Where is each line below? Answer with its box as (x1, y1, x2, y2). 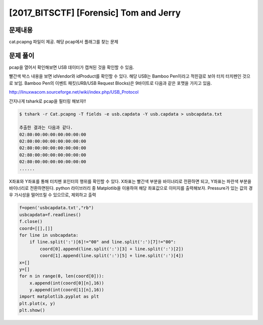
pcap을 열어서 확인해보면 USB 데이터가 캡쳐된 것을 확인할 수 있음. (9, 64, 134, 70)
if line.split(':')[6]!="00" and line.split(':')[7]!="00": (29, 239, 176, 245)
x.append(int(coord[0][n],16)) (29, 280, 104, 285)
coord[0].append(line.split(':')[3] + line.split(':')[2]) (39, 246, 184, 251)
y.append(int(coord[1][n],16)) (29, 287, 104, 293)
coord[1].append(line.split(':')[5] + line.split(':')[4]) (39, 253, 184, 259)
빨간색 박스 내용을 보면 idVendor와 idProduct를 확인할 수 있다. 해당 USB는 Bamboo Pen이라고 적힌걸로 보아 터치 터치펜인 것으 (9, 73, 251, 79)
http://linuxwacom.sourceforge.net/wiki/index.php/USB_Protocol (9, 89, 139, 95)
